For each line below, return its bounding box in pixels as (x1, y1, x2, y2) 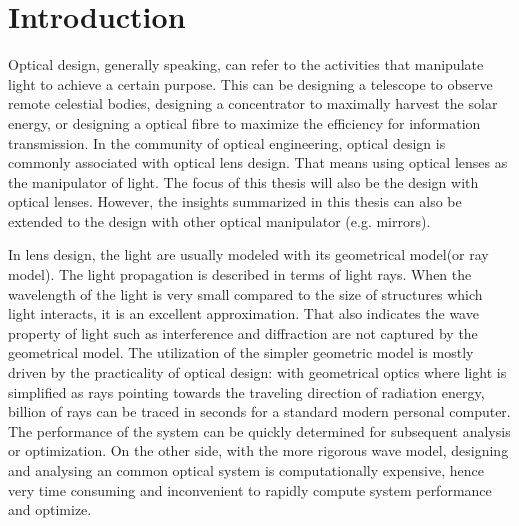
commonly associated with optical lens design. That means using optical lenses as (8, 152, 508, 173)
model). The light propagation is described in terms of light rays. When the (8, 264, 472, 285)
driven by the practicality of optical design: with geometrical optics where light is (8, 362, 507, 383)
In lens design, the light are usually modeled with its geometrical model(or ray (8, 244, 489, 265)
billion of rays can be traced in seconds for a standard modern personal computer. (8, 401, 511, 422)
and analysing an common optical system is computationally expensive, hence (8, 460, 484, 480)
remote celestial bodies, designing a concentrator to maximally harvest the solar (8, 93, 498, 114)
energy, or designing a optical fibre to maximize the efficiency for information (8, 112, 481, 133)
